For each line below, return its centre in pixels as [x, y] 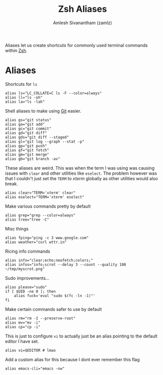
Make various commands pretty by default [48, 206]
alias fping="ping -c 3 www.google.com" [47, 238]
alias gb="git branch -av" [33, 159]
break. [12, 184]
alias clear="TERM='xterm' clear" [41, 193]
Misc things [17, 228]
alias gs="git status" [28, 120]
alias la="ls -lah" [25, 102]
